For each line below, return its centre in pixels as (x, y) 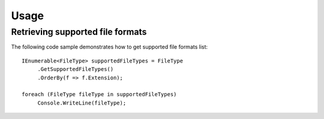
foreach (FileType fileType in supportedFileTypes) (99, 94)
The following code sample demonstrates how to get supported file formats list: (109, 47)
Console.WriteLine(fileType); (82, 103)
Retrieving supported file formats (79, 32)
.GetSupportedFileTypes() (76, 69)
